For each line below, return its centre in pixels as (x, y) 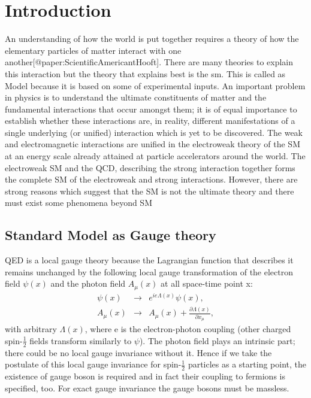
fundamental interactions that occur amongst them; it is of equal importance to (151, 109)
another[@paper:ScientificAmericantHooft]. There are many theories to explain (149, 62)
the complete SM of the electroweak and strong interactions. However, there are (151, 179)
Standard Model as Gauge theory (111, 235)
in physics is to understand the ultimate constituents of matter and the (136, 97)
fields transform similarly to (81, 340)
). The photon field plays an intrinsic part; (217, 340)
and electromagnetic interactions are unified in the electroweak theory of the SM (153, 144)
